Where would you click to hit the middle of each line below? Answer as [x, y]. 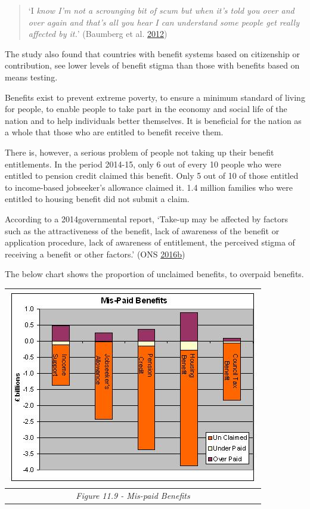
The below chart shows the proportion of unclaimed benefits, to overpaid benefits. [154, 274]
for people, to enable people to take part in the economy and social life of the [146, 109]
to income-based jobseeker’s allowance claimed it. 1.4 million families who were [149, 187]
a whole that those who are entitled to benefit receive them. [114, 132]
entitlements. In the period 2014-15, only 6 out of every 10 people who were [143, 164]
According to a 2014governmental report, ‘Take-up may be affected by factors [147, 218]
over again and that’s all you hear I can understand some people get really [164, 22]
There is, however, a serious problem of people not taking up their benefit [139, 152]
